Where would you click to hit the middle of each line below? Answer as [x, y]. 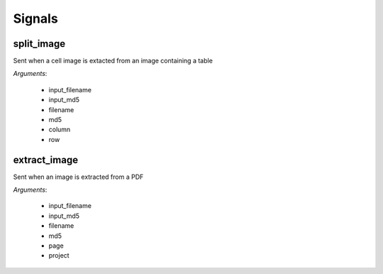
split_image [39, 44]
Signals [35, 18]
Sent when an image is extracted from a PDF [78, 177]
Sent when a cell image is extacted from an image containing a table [113, 61]
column [60, 130]
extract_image [45, 160]
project [59, 256]
